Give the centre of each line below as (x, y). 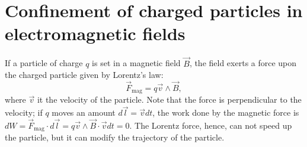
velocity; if (24, 112)
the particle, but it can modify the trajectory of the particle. (115, 137)
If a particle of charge (44, 63)
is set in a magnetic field (136, 63)
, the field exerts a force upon (243, 63)
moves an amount (84, 112)
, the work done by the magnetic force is (226, 112)
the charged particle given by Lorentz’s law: (84, 75)
